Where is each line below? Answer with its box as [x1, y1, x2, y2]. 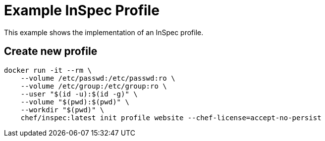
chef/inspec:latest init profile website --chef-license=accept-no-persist [20, 113, 322, 122]
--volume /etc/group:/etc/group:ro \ [20, 82, 167, 90]
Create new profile [4, 45, 98, 58]
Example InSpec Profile [4, 2, 160, 19]
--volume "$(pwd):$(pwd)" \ [20, 97, 129, 106]
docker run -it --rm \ [4, 66, 92, 74]
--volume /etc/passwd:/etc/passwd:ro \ [20, 74, 175, 82]
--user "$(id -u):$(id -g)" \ [20, 90, 138, 98]
